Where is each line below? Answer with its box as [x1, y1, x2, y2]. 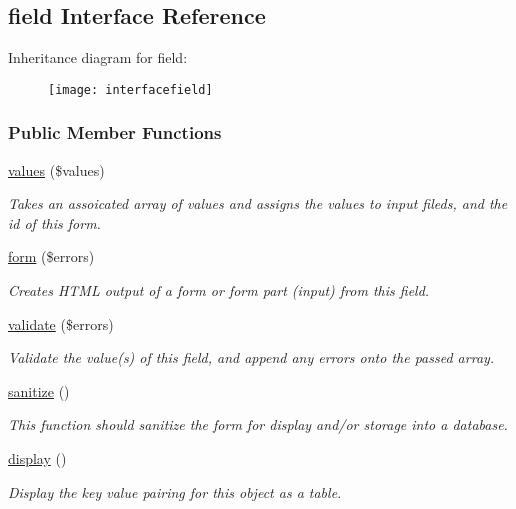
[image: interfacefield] [48, 82, 213, 97]
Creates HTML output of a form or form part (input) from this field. [8, 280, 430, 301]
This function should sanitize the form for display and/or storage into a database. [8, 414, 508, 435]
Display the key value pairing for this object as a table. [8, 481, 342, 502]
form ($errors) [8, 246, 95, 267]
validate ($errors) [8, 313, 114, 334]
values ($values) [8, 159, 105, 180]
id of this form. [8, 212, 101, 233]
